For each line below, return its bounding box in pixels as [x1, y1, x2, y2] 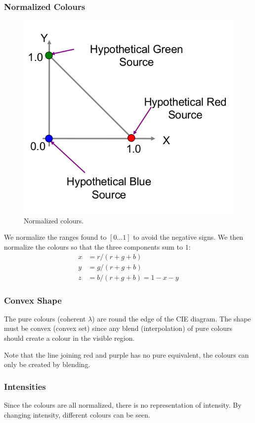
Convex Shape [4, 294, 62, 306]
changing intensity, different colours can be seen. [4, 409, 150, 420]
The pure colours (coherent [4, 313, 86, 323]
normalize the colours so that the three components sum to [4, 241, 183, 252]
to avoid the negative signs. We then [133, 232, 244, 242]
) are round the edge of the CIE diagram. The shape [92, 313, 251, 323]
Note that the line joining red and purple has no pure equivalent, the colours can [4, 349, 249, 360]
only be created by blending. [4, 359, 90, 370]
